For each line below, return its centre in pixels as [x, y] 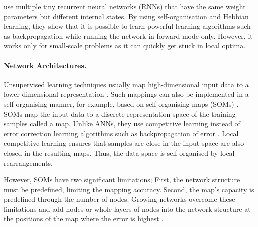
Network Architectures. [45, 65]
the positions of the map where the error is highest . [84, 219]
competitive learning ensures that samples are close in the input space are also [124, 143]
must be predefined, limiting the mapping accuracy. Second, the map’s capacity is [129, 189]
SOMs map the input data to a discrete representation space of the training [120, 114]
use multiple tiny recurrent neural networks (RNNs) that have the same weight [125, 6]
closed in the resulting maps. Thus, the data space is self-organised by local [119, 153]
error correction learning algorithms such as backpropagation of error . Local [121, 133]
